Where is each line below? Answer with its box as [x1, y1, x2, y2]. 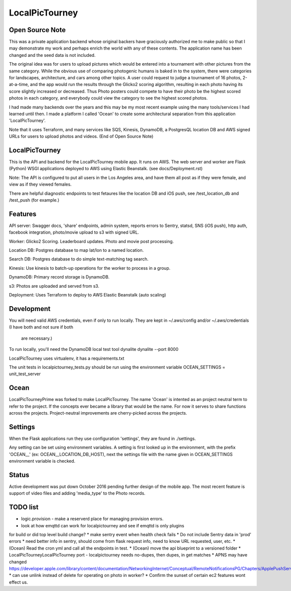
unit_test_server [9, 371, 41, 377]
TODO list [9, 503, 39, 511]
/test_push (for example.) [9, 197, 60, 203]
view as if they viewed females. [9, 181, 72, 187]
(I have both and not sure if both [9, 324, 74, 330]
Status [9, 470, 30, 479]
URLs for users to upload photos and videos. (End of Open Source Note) [9, 134, 154, 139]
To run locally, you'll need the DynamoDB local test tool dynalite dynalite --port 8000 [9, 347, 179, 352]
